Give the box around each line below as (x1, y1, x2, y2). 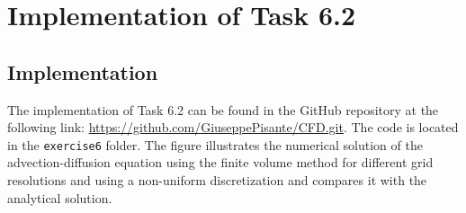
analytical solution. (7, 188, 112, 207)
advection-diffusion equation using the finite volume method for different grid (7, 153, 434, 172)
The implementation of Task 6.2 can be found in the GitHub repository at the (7, 100, 439, 119)
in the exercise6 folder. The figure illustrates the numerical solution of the (7, 135, 423, 154)
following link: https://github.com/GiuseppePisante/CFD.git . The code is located (7, 118, 459, 137)
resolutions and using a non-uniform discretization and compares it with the (7, 171, 427, 190)
